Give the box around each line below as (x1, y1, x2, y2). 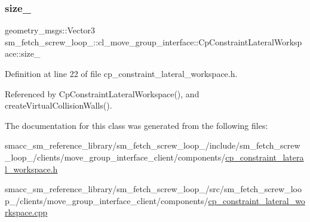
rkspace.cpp (5, 206, 48, 218)
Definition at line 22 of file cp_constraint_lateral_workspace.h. (5, 67, 238, 79)
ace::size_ (5, 47, 41, 60)
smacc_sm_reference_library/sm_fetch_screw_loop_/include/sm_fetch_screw (5, 139, 300, 152)
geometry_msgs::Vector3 (5, 24, 96, 36)
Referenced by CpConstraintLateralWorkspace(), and (5, 87, 199, 100)
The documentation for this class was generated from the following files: (5, 119, 268, 131)
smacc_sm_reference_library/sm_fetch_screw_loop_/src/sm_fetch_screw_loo (5, 183, 302, 195)
